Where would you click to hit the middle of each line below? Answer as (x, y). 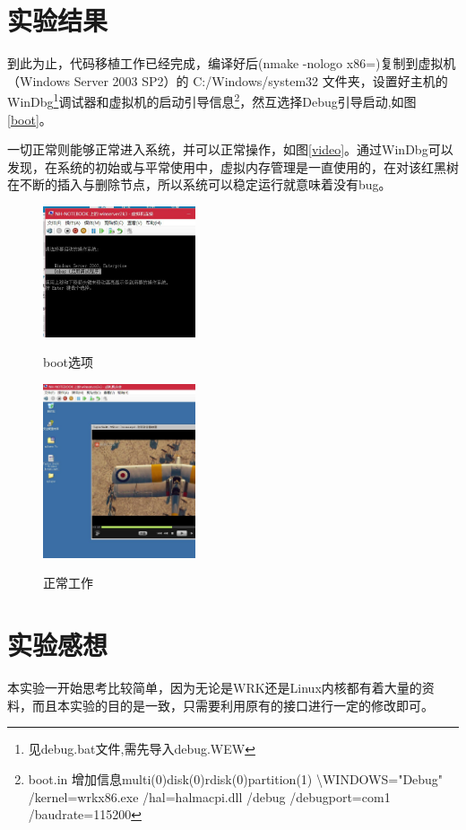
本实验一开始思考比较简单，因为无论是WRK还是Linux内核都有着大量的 (215, 688)
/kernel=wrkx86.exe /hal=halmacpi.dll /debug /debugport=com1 (209, 796)
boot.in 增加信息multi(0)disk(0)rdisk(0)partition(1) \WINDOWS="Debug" (236, 778)
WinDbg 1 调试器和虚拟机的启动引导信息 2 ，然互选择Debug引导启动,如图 (212, 100)
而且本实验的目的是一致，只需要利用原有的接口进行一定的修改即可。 (233, 705)
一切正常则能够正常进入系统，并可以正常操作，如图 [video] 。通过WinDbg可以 (230, 149)
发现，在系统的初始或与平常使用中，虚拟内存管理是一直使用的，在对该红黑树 (233, 166)
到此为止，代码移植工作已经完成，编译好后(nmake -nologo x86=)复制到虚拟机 (232, 63)
